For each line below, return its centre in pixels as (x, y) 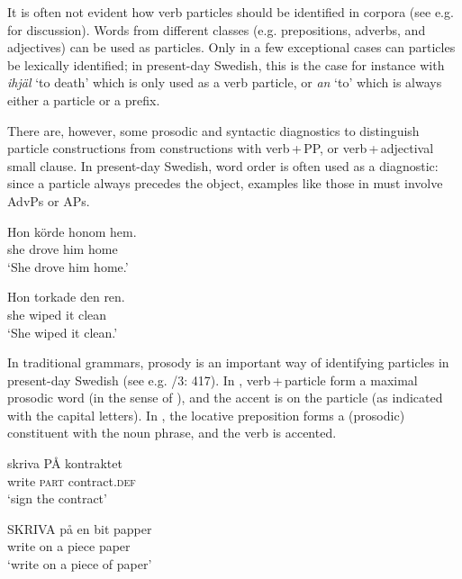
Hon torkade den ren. (66, 297)
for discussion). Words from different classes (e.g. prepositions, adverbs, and (217, 29)
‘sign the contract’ (57, 498)
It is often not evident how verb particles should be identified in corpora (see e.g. (231, 12)
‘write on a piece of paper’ (80, 564)
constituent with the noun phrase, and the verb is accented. (172, 433)
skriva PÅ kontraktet (65, 463)
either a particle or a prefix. (84, 100)
